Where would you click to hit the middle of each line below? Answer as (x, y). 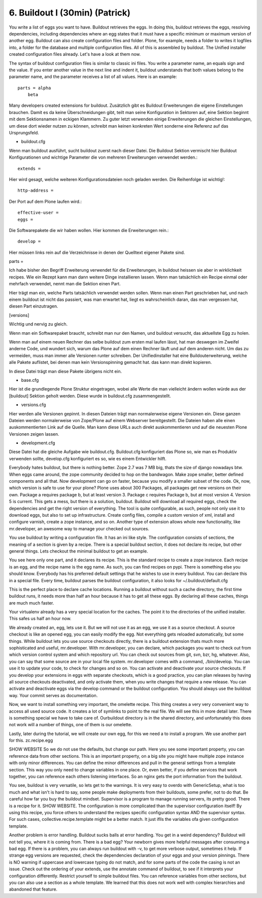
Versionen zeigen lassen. (34, 434)
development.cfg (38, 443)
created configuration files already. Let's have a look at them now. (75, 54)
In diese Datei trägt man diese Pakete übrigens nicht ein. (65, 371)
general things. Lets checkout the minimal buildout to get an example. (78, 551)
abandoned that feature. (33, 889)
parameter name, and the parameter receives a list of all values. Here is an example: (93, 77)
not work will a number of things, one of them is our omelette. (71, 725)
